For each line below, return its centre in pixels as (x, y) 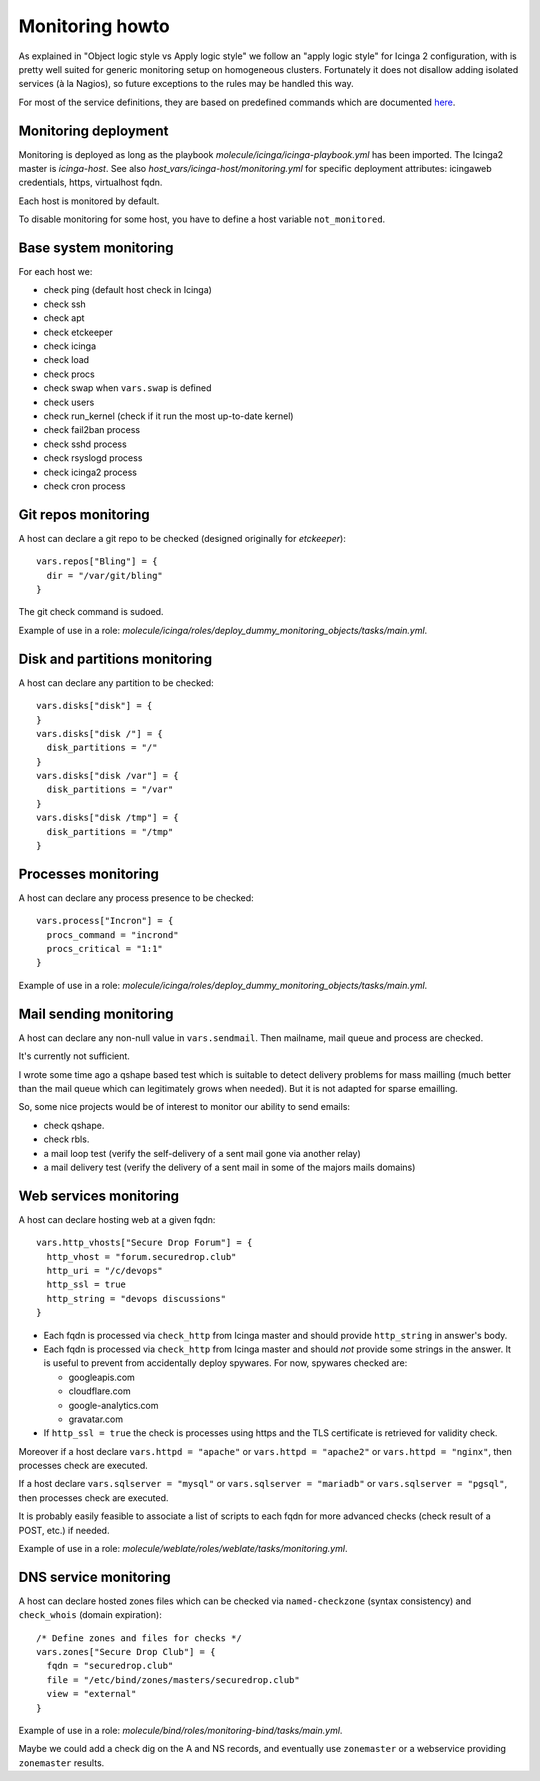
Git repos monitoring (84, 514)
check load (66, 360)
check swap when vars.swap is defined (127, 388)
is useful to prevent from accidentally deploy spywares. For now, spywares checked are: (225, 1363)
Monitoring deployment (93, 130)
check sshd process (85, 444)
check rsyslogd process (93, 458)
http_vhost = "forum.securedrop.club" (141, 1256)
